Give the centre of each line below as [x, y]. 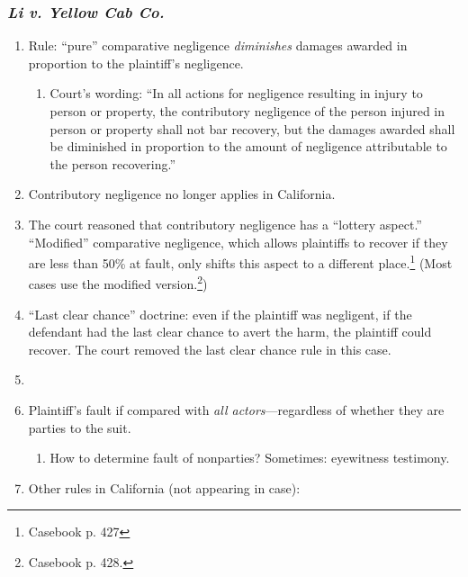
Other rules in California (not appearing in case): [164, 487]
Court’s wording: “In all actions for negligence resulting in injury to [236, 93]
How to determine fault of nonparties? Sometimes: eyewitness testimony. [250, 458]
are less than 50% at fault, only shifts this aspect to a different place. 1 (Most [240, 261]
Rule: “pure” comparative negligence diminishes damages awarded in [218, 45]
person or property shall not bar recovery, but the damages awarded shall [252, 128]
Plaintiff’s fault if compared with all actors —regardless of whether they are [236, 410]
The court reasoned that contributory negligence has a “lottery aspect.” [225, 224]
